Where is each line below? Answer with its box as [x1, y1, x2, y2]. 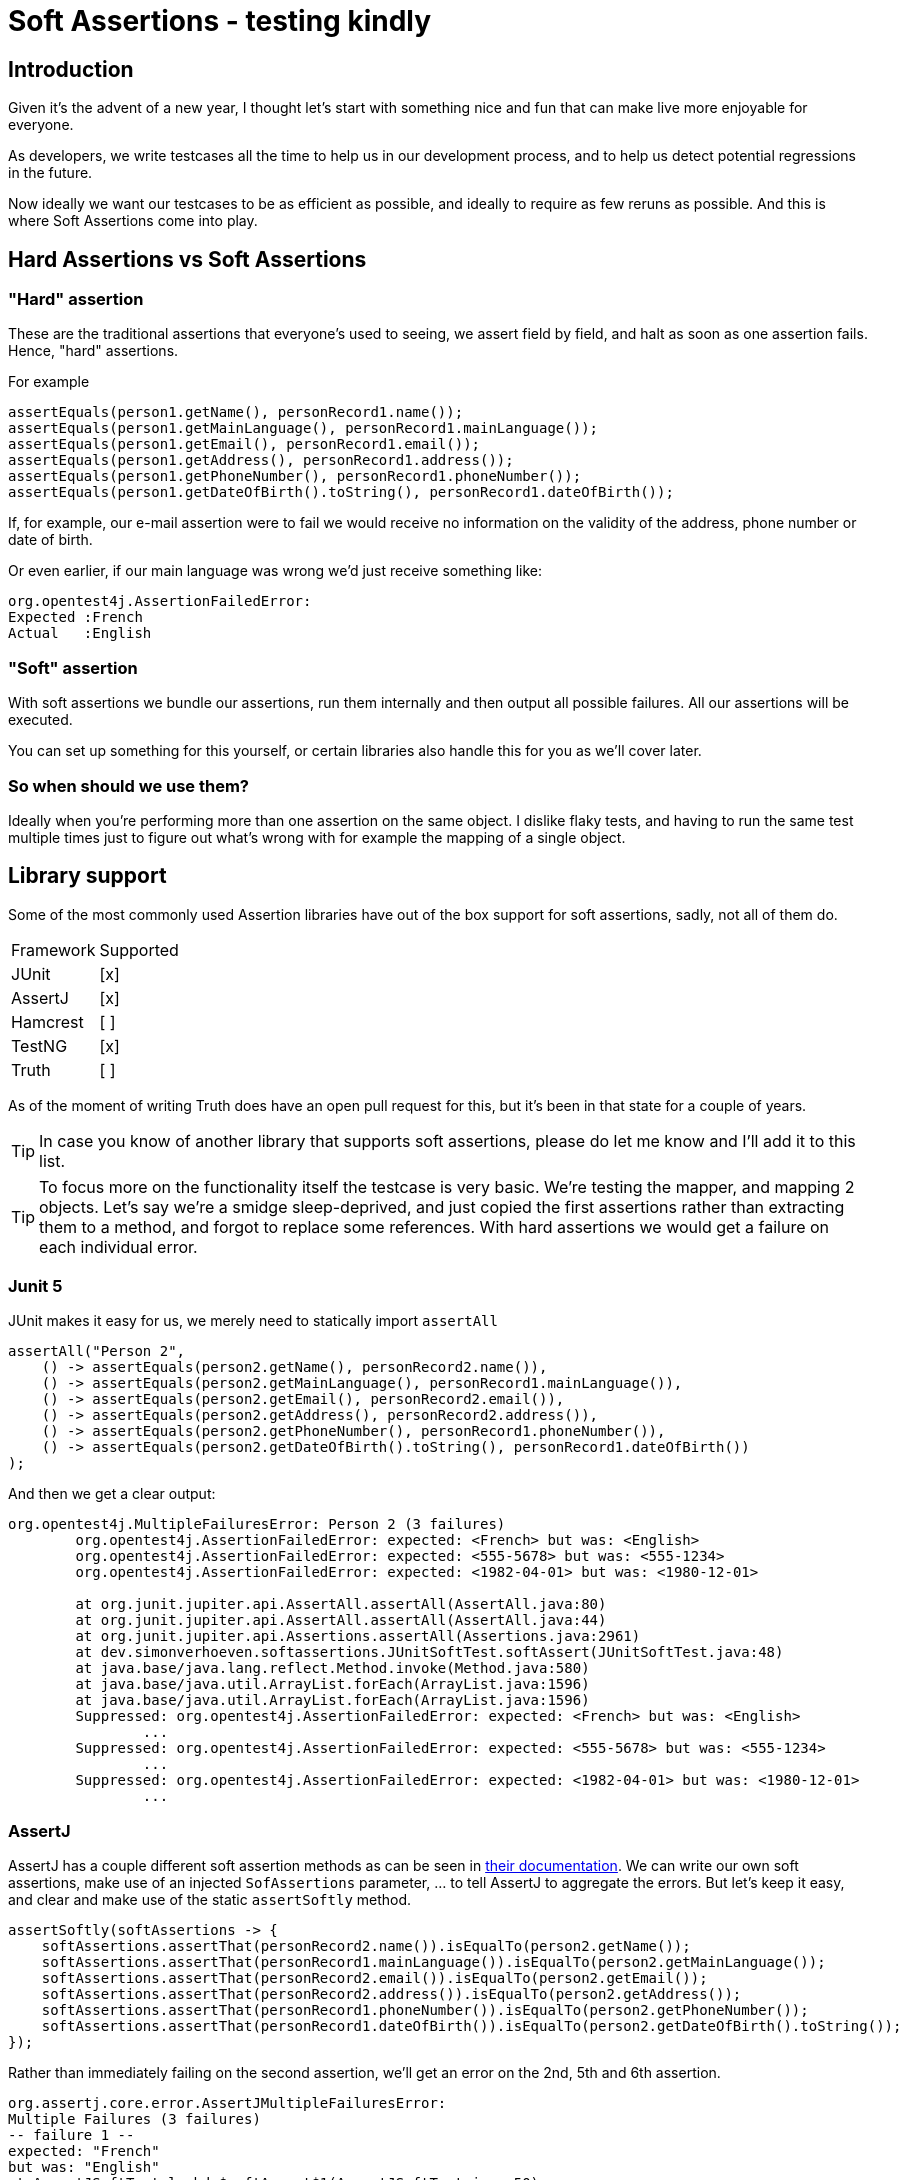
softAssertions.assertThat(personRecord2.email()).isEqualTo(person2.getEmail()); [41, 1970, 708, 1987]
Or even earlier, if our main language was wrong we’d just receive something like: [8, 562, 543, 580]
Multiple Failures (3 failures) [8, 2111, 261, 2128]
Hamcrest [11, 1011, 84, 1032]
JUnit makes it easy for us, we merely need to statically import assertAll [8, 1312, 498, 1330]
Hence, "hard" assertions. [8, 342, 179, 360]
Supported [99, 939, 179, 960]
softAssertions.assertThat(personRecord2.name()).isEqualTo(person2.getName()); [41, 1938, 691, 1955]
